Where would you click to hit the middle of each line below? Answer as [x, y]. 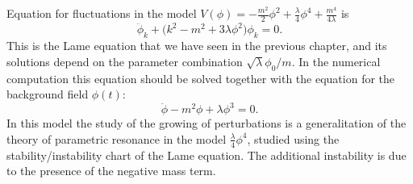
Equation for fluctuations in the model [102, 13]
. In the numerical [336, 61]
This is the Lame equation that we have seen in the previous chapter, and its [197, 46]
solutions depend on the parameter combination [125, 61]
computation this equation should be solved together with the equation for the [201, 78]
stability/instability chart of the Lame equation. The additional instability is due [206, 155]
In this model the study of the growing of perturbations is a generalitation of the [206, 123]
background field [48, 94]
